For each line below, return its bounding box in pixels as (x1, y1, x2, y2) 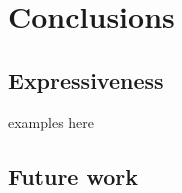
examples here (8, 111, 95, 132)
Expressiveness (8, 64, 164, 95)
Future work (8, 160, 139, 191)
